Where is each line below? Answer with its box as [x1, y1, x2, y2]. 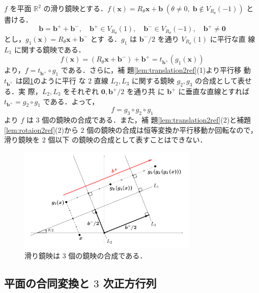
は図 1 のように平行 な [15, 75, 86, 86]
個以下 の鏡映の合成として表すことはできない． [48, 134, 207, 145]
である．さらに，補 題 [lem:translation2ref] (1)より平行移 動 [61, 65, 251, 75]
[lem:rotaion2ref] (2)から [4, 124, 78, 135]
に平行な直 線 [210, 33, 255, 44]
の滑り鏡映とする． [43, 3, 108, 13]
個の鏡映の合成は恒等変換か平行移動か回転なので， [87, 124, 257, 135]
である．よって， [43, 96, 99, 106]
